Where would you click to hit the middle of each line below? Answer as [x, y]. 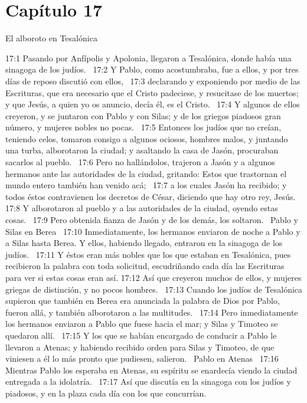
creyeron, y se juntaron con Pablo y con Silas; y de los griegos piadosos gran [143, 115]
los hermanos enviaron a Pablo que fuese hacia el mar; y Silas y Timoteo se [142, 324]
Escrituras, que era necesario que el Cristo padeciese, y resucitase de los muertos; [152, 92]
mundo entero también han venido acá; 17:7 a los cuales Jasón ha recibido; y [146, 185]
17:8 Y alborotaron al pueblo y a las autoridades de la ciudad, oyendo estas [142, 208]
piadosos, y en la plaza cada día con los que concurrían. [106, 393]
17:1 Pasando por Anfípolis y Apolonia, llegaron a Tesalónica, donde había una [148, 58]
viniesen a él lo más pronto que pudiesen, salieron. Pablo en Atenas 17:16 [142, 358]
